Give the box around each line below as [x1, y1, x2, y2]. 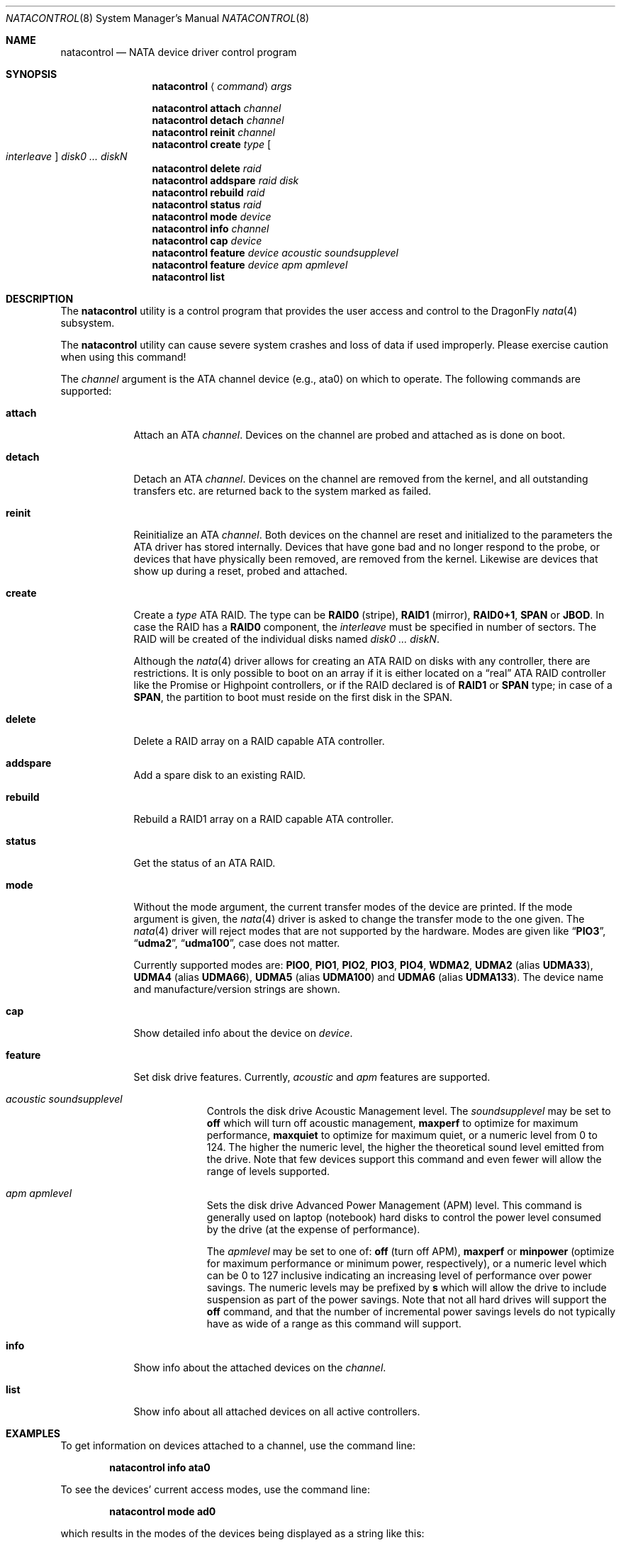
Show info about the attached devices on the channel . [133, 1361, 386, 1373]
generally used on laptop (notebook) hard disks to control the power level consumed [206, 1211, 602, 1223]
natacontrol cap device [152, 235, 262, 247]
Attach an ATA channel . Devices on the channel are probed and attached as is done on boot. [133, 429, 566, 441]
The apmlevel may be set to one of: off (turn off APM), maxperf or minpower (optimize [206, 1245, 615, 1257]
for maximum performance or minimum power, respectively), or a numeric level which [206, 1257, 607, 1269]
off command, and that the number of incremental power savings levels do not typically [206, 1305, 616, 1318]
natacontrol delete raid [152, 162, 262, 174]
